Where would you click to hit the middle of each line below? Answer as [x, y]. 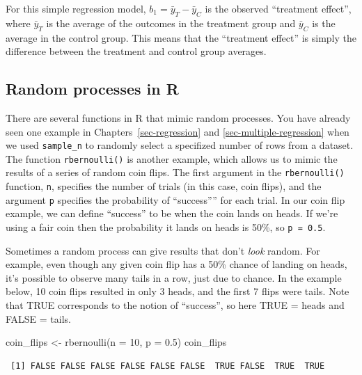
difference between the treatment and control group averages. [136, 51]
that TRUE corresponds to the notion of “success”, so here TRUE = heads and [175, 305]
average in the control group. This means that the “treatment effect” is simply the [181, 37]
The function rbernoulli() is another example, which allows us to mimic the [172, 158]
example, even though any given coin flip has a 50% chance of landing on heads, [176, 264]
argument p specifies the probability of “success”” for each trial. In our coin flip [175, 199]
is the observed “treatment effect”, [278, 8]
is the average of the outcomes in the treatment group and [171, 23]
